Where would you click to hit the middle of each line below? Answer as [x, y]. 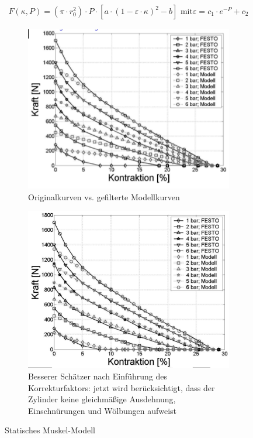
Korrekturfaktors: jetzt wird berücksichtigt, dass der [122, 387]
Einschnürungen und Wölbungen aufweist [103, 410]
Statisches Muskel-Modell [50, 430]
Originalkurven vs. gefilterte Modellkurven [104, 196]
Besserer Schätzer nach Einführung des [98, 376]
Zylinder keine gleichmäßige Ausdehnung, [102, 399]
